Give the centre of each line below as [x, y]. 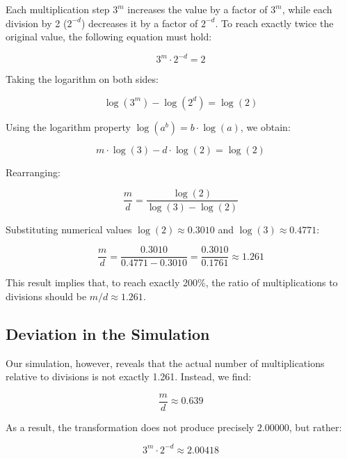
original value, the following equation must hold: [109, 37]
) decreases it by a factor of [139, 23]
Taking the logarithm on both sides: [82, 79]
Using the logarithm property [68, 126]
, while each [307, 9]
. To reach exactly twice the [274, 23]
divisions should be [46, 296]
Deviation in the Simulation [108, 333]
